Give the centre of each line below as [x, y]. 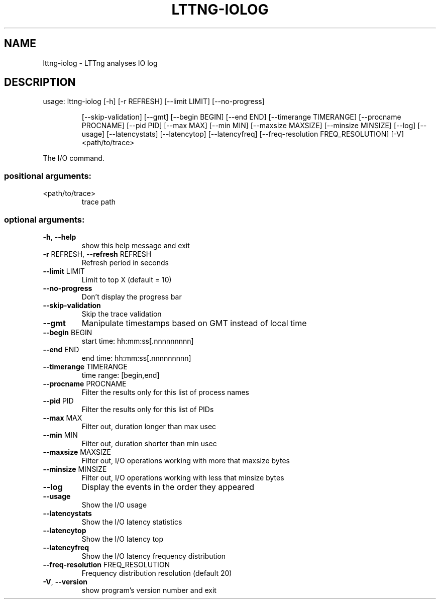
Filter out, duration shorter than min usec [149, 443]
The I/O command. [74, 158]
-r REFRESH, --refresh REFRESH [97, 254]
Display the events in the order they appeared [168, 487]
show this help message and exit [136, 245]
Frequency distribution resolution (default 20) [157, 573]
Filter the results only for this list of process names [165, 392]
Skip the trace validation [122, 314]
